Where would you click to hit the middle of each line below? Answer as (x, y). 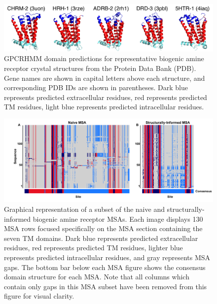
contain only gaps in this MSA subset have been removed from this (106, 286)
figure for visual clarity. (39, 296)
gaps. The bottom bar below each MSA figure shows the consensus (105, 267)
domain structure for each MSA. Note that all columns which (97, 277)
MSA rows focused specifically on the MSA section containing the (103, 228)
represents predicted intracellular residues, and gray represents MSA (107, 257)
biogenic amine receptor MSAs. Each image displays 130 (118, 219)
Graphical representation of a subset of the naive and (84, 209)
